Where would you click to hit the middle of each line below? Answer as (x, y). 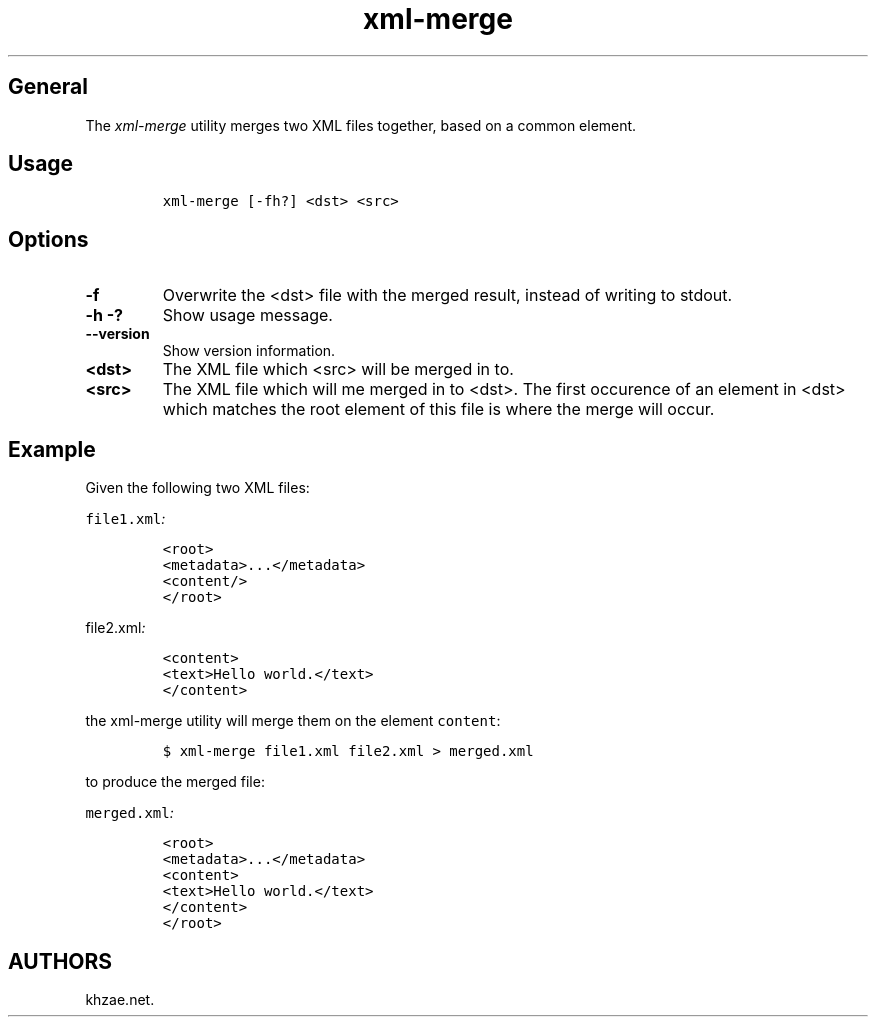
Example (52, 449)
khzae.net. (120, 999)
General (48, 87)
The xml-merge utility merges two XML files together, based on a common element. (361, 125)
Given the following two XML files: (197, 488)
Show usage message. (247, 315)
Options (48, 239)
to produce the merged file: (175, 782)
